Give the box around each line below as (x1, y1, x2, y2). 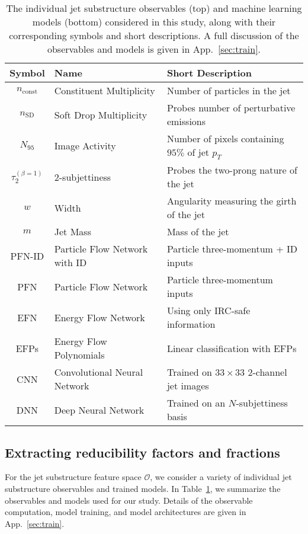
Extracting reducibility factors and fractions (5, 443, 280, 461)
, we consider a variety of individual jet (150, 471, 292, 483)
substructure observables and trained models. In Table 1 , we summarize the (5, 482, 281, 494)
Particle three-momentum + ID (166, 242, 297, 256)
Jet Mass (54, 225, 91, 239)
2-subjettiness (54, 170, 111, 184)
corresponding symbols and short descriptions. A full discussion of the (9, 28, 299, 42)
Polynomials (54, 348, 105, 362)
